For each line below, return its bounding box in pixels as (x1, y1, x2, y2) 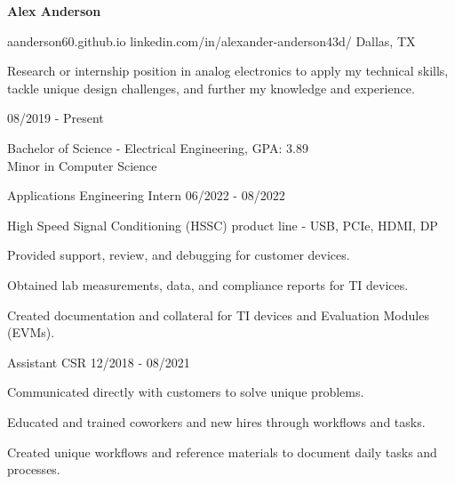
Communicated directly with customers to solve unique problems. (7, 383, 364, 401)
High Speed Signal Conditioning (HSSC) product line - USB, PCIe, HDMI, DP (7, 215, 438, 234)
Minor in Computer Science (7, 156, 157, 174)
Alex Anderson (7, 2, 101, 20)
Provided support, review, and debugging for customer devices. (7, 246, 350, 264)
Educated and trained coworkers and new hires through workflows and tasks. (7, 412, 426, 431)
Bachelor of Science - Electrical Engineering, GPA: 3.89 (7, 138, 308, 157)
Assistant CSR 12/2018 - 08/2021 (7, 352, 190, 371)
